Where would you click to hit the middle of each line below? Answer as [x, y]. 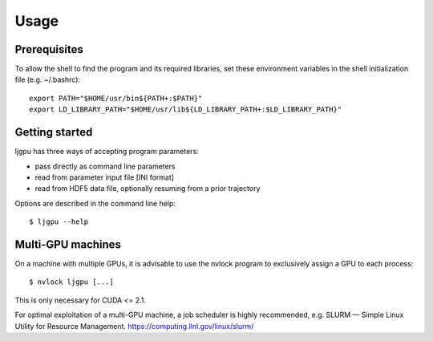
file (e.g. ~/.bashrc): [47, 79]
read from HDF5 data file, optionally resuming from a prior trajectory [148, 189]
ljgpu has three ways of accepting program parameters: [107, 152]
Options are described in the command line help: [95, 203]
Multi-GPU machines [68, 244]
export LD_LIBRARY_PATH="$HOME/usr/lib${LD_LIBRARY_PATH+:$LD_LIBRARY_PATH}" [186, 110]
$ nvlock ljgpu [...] [71, 282]
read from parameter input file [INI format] [105, 177]
